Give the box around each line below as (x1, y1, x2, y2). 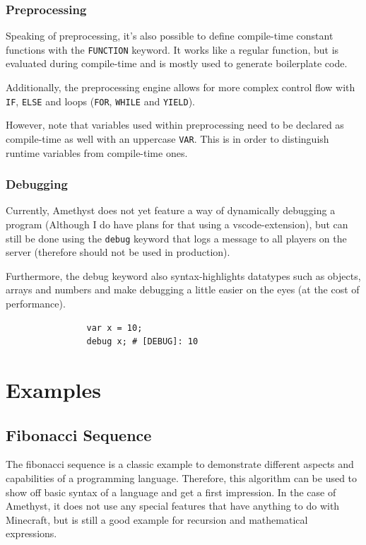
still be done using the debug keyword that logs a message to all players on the (6, 230, 347, 245)
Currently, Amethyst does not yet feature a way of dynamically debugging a (6, 203, 336, 218)
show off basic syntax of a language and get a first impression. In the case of (6, 484, 336, 499)
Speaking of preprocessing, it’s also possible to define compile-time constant (6, 28, 333, 43)
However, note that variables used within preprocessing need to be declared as (6, 117, 344, 132)
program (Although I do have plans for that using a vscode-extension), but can (6, 216, 348, 231)
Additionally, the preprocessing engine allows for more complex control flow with (6, 80, 355, 95)
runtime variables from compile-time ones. (6, 145, 188, 160)
